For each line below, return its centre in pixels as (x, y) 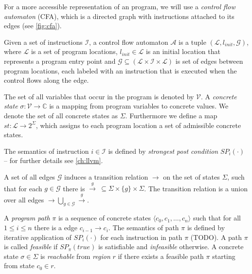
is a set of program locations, (74, 51)
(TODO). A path (216, 237)
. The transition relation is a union (196, 188)
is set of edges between (209, 61)
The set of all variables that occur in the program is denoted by (99, 96)
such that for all (217, 218)
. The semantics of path (144, 228)
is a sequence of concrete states (104, 218)
